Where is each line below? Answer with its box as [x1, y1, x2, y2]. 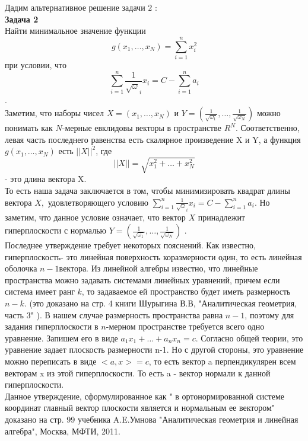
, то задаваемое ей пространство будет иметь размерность [81, 285, 291, 298]
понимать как [5, 122, 53, 134]
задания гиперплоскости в [5, 320, 99, 333]
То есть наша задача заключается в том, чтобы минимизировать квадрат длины [5, 184, 290, 196]
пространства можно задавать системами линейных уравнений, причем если [5, 273, 280, 286]
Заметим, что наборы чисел [5, 107, 104, 119]
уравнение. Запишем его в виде [5, 331, 118, 344]
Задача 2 [5, 12, 39, 25]
